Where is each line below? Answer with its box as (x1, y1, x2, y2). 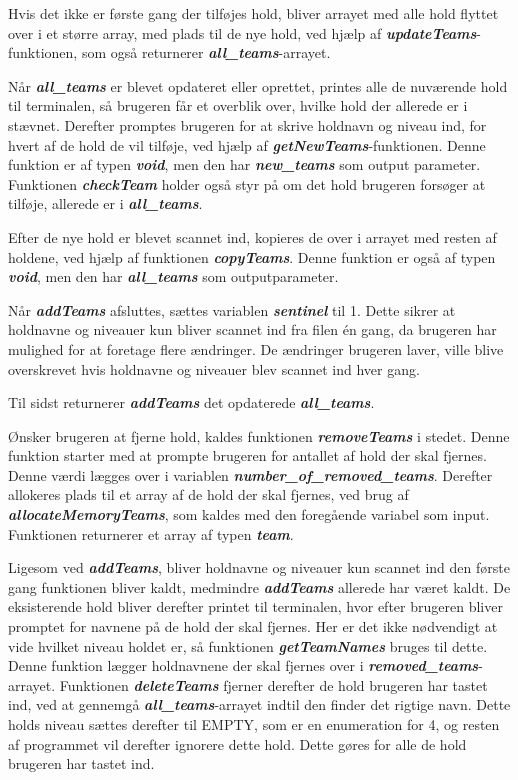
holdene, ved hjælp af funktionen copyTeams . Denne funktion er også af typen (8, 246, 496, 267)
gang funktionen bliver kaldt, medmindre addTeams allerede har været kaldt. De (8, 576, 511, 597)
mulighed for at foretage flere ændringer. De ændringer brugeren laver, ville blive (8, 338, 504, 359)
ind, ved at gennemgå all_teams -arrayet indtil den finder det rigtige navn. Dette (8, 694, 511, 715)
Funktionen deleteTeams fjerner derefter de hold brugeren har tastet (59, 674, 488, 695)
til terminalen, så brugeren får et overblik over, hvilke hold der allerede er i (8, 95, 468, 116)
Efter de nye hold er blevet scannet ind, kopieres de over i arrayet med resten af (8, 226, 497, 247)
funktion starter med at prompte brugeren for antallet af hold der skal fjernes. (8, 445, 487, 466)
